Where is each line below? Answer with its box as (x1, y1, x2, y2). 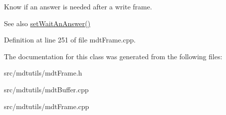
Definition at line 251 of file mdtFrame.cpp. (4, 35, 136, 45)
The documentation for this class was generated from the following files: (4, 51, 223, 61)
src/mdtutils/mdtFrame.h (4, 68, 82, 78)
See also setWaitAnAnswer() (4, 18, 91, 28)
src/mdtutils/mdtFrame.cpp (4, 101, 89, 111)
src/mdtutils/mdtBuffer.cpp (4, 84, 89, 94)
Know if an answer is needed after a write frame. (4, 1, 152, 11)
